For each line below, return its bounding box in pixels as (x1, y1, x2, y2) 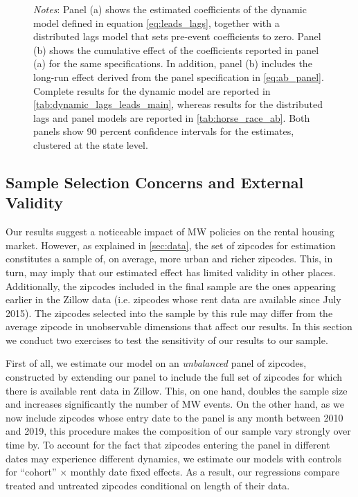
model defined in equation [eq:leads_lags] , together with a (33, 15, 280, 30)
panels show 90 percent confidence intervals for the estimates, (33, 124, 294, 138)
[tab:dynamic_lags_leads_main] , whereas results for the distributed (33, 97, 323, 111)
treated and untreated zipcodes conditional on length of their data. (6, 478, 290, 492)
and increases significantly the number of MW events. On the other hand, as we (6, 397, 344, 411)
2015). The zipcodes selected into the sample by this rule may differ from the (6, 305, 333, 320)
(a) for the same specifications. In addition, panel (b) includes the (33, 56, 312, 71)
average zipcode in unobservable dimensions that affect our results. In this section (6, 319, 352, 334)
